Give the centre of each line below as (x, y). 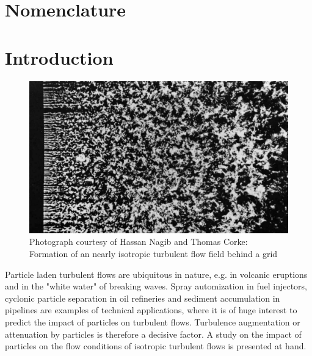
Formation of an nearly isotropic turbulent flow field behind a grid (154, 253)
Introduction (59, 57)
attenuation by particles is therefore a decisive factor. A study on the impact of (153, 334)
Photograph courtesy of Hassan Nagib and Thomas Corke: (139, 242)
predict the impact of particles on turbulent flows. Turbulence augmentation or (153, 321)
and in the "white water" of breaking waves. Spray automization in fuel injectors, (156, 286)
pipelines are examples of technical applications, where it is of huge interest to (151, 310)
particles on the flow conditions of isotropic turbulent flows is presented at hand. (156, 346)
